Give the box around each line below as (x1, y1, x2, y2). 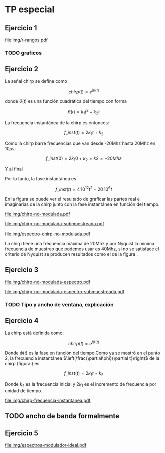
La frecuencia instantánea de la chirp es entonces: (5, 119, 109, 126)
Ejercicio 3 (5, 266, 39, 274)
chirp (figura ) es (5, 361, 40, 367)
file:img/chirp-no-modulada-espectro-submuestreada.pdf (5, 288, 125, 294)
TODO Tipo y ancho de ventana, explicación (5, 301, 114, 308)
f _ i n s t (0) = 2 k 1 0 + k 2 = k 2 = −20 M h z (45, 155, 122, 162)
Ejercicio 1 (5, 24, 37, 32)
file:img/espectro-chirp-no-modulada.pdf (5, 231, 91, 237)
